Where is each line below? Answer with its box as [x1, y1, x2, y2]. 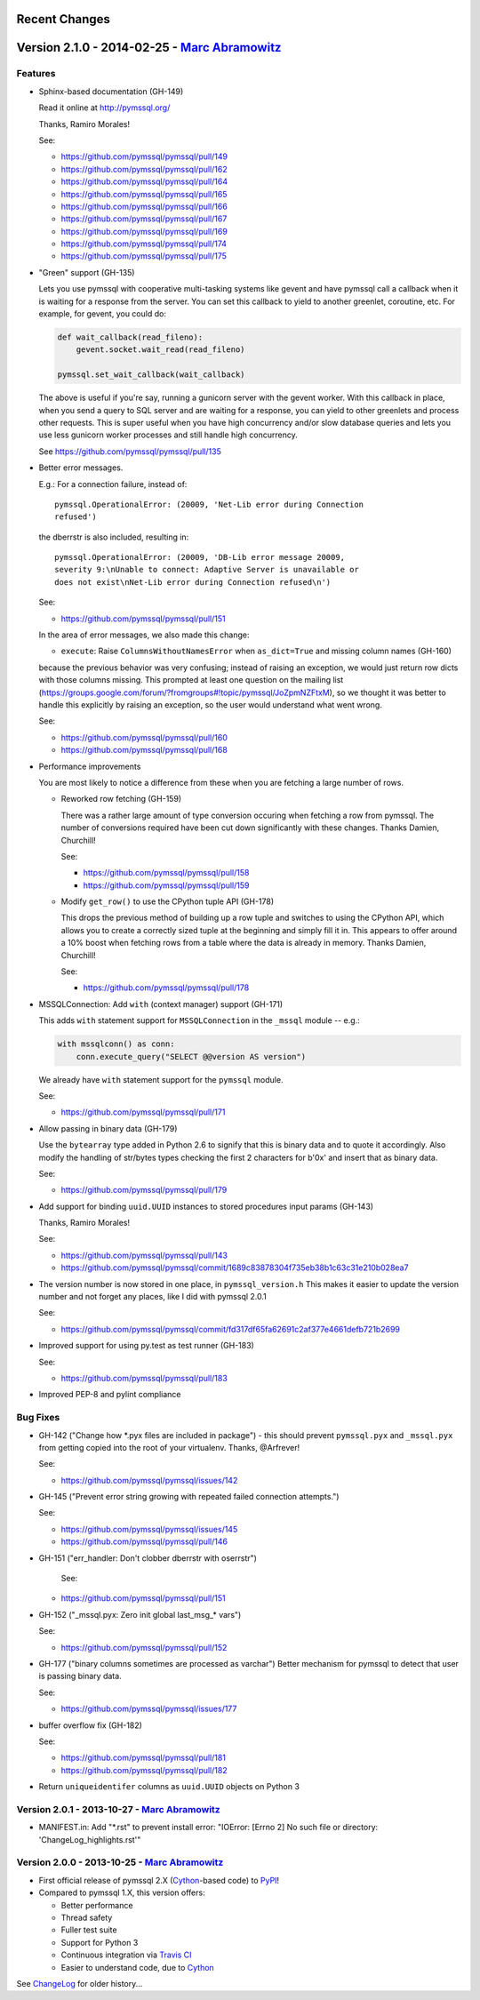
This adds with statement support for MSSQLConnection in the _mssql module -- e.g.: [38, 1015, 360, 1026]
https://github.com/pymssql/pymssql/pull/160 [60, 732, 228, 742]
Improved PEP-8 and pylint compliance [38, 1389, 181, 1400]
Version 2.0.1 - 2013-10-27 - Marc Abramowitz [16, 1803, 221, 1815]
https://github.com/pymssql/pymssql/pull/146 [60, 1536, 228, 1547]
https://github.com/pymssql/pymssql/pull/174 [60, 238, 227, 249]
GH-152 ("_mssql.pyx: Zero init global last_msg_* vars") [38, 1609, 242, 1620]
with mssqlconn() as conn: [57, 1039, 175, 1049]
